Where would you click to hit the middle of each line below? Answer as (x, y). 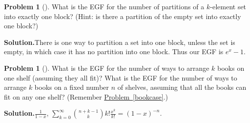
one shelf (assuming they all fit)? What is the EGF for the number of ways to (121, 77)
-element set (228, 6)
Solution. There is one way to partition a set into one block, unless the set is (120, 42)
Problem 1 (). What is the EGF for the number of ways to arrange (107, 68)
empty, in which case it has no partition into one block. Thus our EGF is (114, 51)
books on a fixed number (72, 87)
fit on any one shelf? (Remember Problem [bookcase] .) (86, 96)
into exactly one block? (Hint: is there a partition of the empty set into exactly (123, 16)
